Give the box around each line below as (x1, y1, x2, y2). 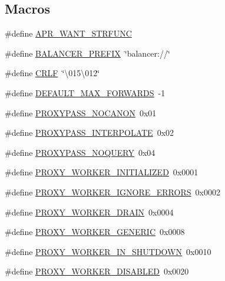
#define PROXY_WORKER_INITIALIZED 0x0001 (5, 166, 198, 178)
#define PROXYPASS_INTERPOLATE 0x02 (5, 126, 174, 139)
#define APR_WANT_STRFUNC (5, 27, 132, 40)
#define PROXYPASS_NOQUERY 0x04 (5, 146, 155, 158)
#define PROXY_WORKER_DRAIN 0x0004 (5, 205, 174, 218)
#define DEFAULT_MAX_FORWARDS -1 (5, 86, 166, 99)
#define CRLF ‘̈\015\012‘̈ (5, 67, 100, 79)
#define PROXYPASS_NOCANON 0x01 (5, 106, 157, 119)
